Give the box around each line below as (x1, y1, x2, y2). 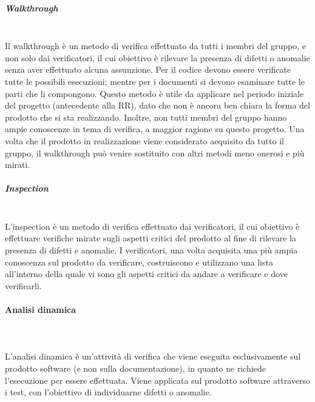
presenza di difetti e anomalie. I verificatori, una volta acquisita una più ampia (5, 244, 298, 256)
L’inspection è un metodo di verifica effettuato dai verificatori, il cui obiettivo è (5, 219, 300, 232)
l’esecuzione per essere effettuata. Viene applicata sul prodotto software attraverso (5, 374, 311, 386)
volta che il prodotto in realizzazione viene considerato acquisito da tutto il (5, 134, 284, 147)
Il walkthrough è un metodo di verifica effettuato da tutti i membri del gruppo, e (5, 39, 307, 52)
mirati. (5, 158, 30, 171)
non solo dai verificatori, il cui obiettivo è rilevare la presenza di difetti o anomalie (5, 51, 310, 64)
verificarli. (5, 279, 42, 292)
